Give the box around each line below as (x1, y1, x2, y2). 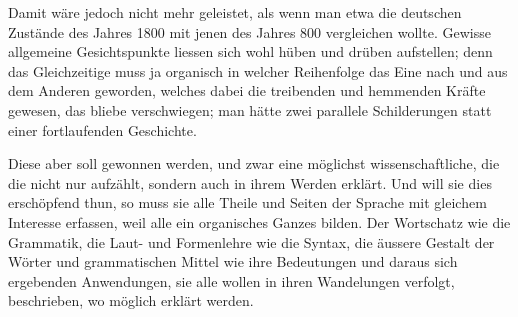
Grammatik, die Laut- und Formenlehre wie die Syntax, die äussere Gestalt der (8, 231, 495, 252)
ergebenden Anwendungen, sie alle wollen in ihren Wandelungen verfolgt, (8, 270, 455, 291)
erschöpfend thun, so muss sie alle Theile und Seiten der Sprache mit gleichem (8, 192, 487, 213)
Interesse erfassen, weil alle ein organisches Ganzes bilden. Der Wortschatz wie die (8, 211, 511, 232)
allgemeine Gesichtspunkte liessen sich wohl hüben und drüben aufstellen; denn (8, 41, 493, 62)
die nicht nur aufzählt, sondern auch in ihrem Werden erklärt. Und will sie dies (8, 172, 492, 193)
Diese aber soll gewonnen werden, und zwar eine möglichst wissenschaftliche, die (8, 153, 500, 174)
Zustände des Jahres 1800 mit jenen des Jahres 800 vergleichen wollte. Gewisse (8, 21, 491, 42)
